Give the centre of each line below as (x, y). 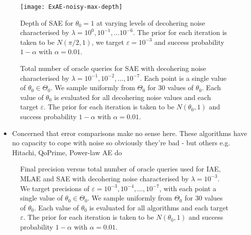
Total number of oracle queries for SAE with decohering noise (113, 68)
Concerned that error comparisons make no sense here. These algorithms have (129, 133)
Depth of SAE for (47, 22)
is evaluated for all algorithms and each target (159, 207)
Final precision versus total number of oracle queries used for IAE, (121, 169)
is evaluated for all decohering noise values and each (133, 97)
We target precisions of (55, 188)
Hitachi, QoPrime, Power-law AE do (67, 152)
